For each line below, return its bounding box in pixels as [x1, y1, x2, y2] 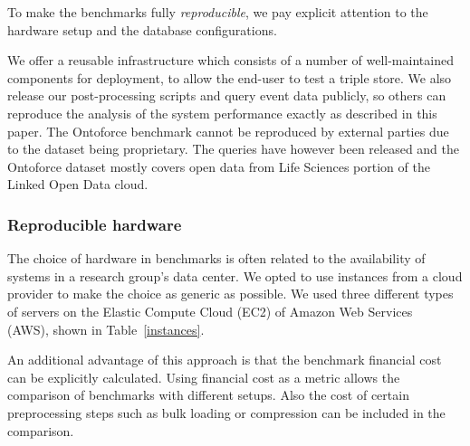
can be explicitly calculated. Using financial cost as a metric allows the [7, 367, 400, 386]
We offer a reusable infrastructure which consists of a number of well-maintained [7, 51, 454, 70]
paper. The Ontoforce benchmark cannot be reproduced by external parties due [7, 121, 449, 140]
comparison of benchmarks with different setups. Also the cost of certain [7, 385, 409, 404]
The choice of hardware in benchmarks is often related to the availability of [7, 249, 426, 268]
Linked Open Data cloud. [7, 175, 149, 194]
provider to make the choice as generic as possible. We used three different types [7, 284, 454, 303]
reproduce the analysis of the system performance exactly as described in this [7, 103, 437, 122]
